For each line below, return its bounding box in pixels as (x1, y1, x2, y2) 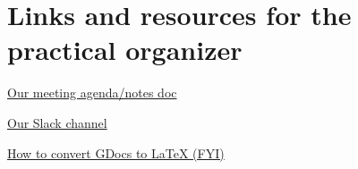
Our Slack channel (7, 113, 107, 131)
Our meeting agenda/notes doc (7, 83, 177, 102)
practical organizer (7, 31, 243, 68)
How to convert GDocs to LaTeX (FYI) (7, 143, 225, 162)
